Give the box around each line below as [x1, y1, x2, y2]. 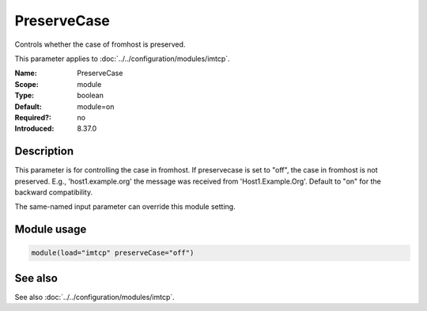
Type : [14, 91, 35, 101]
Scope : [14, 79, 39, 89]
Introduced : [14, 123, 55, 134]
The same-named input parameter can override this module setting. [14, 202, 236, 211]
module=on [77, 101, 115, 111]
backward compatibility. [14, 187, 93, 197]
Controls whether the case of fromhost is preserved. [14, 40, 186, 49]
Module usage [14, 222, 87, 237]
